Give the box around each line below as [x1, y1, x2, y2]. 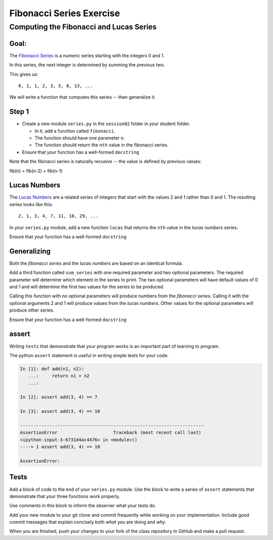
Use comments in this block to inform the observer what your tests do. [9, 503, 156, 509]
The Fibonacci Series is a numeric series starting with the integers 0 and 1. [9, 52, 165, 58]
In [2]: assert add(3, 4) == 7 [20, 394, 98, 400]
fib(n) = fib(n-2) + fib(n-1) [9, 168, 63, 174]
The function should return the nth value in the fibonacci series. [34, 142, 169, 148]
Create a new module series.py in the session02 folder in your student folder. [22, 121, 191, 127]
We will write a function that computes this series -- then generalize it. [9, 94, 156, 100]
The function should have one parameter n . [34, 135, 125, 141]
